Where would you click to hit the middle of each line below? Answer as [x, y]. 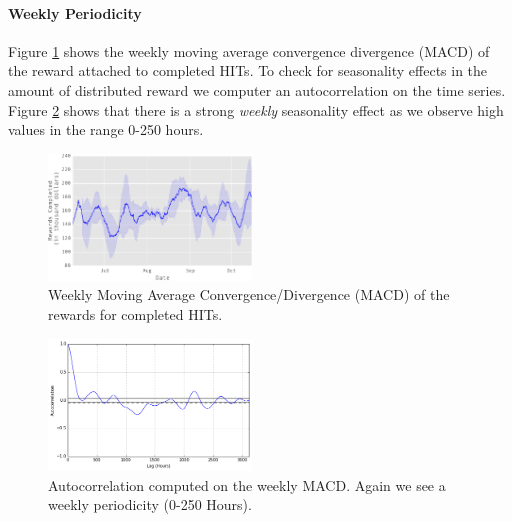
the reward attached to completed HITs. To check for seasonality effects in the [248, 70]
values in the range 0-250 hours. [106, 129]
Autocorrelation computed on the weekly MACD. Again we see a [247, 484]
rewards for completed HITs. [135, 314]
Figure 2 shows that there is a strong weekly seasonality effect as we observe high [256, 109]
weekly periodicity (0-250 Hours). [150, 504]
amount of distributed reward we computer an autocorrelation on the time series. [257, 89]
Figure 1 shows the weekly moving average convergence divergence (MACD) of [249, 50]
